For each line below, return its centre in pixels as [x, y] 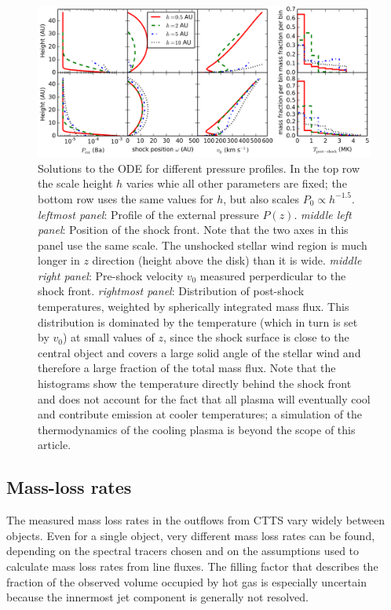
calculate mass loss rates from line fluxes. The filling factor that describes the [192, 566]
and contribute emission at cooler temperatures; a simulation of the [200, 414]
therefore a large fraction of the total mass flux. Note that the [187, 368]
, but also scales [261, 198]
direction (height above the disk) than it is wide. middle [227, 260]
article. [55, 445]
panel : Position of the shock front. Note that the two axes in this [193, 230]
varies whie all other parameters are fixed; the [236, 183]
